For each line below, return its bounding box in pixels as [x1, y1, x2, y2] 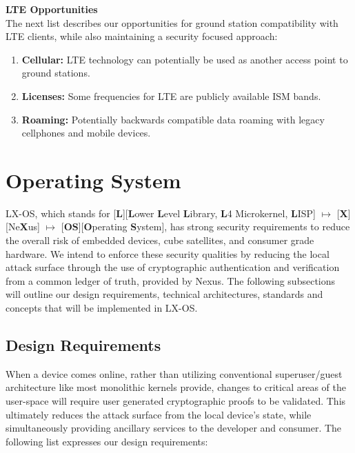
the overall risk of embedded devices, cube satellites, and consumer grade [6, 233, 314, 248]
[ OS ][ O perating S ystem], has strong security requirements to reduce [61, 219, 350, 234]
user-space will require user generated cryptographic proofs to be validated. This [6, 394, 346, 408]
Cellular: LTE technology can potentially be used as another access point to [21, 52, 348, 66]
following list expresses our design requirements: [6, 434, 208, 448]
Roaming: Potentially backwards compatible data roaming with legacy [21, 112, 325, 126]
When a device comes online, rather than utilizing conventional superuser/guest [6, 366, 343, 381]
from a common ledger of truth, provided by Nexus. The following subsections [6, 273, 336, 288]
